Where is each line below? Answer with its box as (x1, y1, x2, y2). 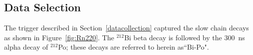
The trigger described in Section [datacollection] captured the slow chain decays (4, 23, 249, 33)
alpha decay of (4, 42, 48, 52)
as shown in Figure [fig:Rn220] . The (4, 32, 114, 42)
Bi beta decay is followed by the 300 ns (124, 32, 245, 42)
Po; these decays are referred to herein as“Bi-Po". (58, 42, 209, 52)
